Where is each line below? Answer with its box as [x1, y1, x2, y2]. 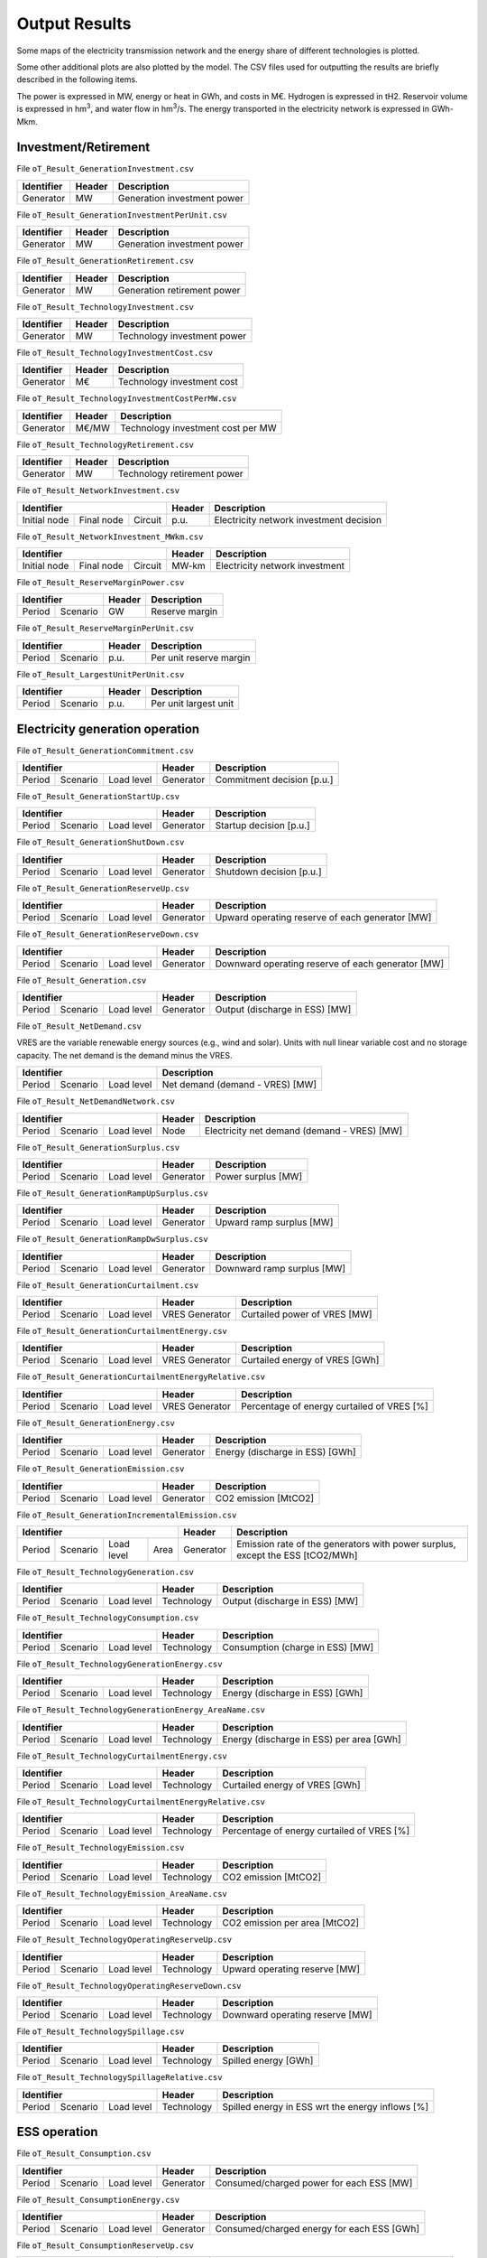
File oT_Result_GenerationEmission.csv [16, 1463, 185, 1474]
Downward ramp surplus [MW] [215, 1262, 346, 1274]
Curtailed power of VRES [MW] [240, 1308, 373, 1320]
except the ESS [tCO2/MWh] [235, 1549, 358, 1562]
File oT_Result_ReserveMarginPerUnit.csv [16, 623, 194, 634]
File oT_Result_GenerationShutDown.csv [16, 836, 185, 848]
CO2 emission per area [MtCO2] [222, 1917, 360, 1929]
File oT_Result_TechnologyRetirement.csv [16, 439, 194, 450]
